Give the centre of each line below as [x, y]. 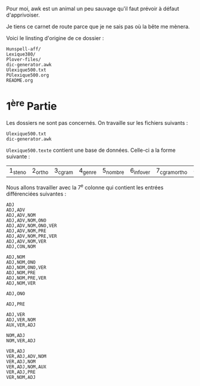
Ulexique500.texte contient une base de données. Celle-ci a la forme [91, 150]
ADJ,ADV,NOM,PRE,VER [32, 236]
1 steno [18, 171]
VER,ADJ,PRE [21, 372]
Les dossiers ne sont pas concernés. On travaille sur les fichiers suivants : [97, 123]
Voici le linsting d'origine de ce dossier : [55, 38]
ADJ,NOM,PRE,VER [26, 278]
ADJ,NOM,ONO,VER [26, 268]
